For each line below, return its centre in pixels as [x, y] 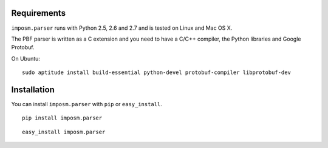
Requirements [39, 13]
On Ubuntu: [26, 58]
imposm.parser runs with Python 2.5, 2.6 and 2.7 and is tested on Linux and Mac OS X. [122, 28]
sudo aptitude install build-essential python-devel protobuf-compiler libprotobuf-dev [157, 72]
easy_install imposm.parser [64, 132]
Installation [33, 89]
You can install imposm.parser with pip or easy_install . [87, 104]
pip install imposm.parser [62, 118]
